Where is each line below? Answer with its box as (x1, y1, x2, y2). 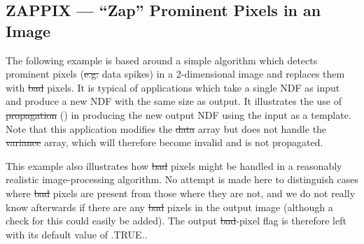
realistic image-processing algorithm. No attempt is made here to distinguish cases (6, 172, 358, 187)
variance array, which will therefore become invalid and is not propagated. (6, 135, 323, 150)
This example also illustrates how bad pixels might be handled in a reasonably (6, 158, 342, 173)
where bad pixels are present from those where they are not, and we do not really (6, 185, 356, 200)
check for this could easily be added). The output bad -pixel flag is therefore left (6, 213, 346, 228)
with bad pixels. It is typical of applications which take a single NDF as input (6, 80, 340, 94)
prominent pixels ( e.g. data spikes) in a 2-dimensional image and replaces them (6, 66, 345, 81)
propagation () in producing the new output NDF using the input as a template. (6, 107, 351, 122)
